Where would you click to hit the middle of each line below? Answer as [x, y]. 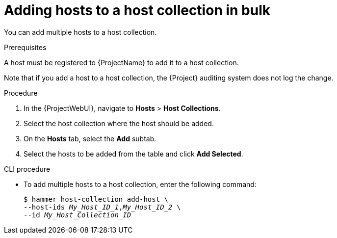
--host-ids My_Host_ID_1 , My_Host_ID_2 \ [102, 207]
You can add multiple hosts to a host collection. [80, 32]
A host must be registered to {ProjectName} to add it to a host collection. [121, 62]
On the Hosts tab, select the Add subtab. [90, 138]
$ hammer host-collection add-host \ [96, 199]
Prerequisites [25, 47]
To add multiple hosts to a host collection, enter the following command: [140, 184]
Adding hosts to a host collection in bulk [137, 10]
